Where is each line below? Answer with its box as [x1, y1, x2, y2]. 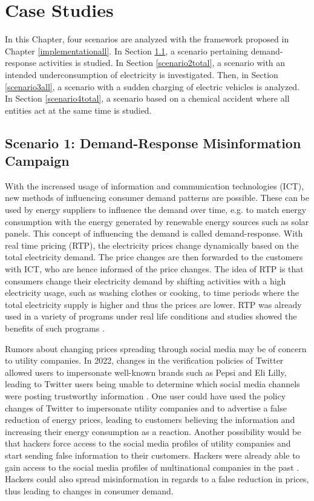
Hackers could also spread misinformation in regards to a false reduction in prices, [5, 473, 309, 485]
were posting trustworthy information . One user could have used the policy [5, 389, 286, 402]
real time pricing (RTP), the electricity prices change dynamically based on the [5, 238, 299, 251]
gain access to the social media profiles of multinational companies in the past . [5, 460, 299, 473]
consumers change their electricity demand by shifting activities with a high [5, 274, 286, 287]
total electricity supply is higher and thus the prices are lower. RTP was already [5, 298, 302, 310]
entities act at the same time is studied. [5, 103, 152, 116]
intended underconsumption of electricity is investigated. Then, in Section [5, 68, 278, 80]
